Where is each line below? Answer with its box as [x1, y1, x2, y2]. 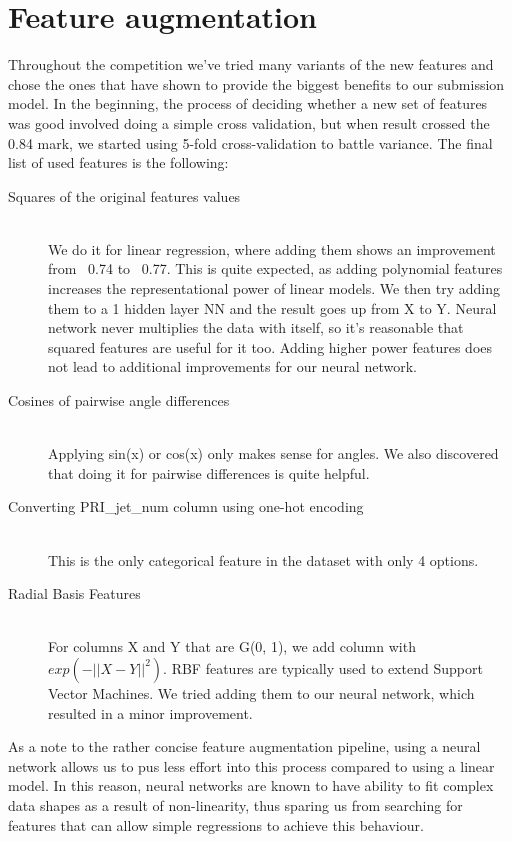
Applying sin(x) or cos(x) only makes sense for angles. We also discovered [48, 443, 499, 464]
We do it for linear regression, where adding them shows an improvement [48, 238, 496, 259]
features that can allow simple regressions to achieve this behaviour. [8, 814, 424, 835]
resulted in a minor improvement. [48, 702, 253, 723]
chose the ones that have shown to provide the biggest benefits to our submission [8, 73, 505, 94]
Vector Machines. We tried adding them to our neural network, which [48, 682, 475, 703]
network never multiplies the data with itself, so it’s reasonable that [48, 317, 464, 338]
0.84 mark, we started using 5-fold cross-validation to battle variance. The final [8, 132, 493, 153]
